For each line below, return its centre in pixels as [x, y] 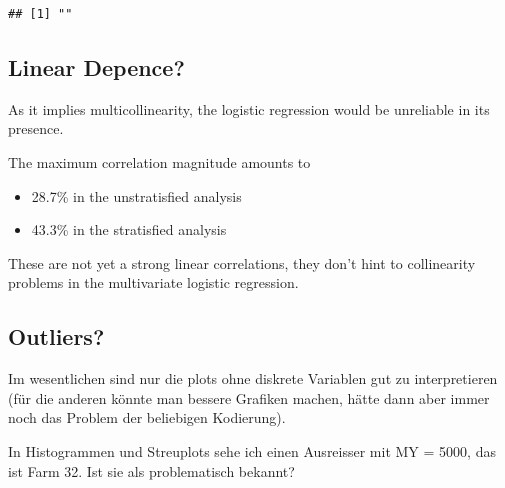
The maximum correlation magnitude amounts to [159, 161]
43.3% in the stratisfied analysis [129, 229]
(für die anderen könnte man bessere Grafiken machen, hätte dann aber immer [249, 397]
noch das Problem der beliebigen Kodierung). [147, 417]
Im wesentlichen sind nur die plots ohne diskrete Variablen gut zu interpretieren [253, 378]
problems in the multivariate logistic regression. [153, 282]
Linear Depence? [96, 66]
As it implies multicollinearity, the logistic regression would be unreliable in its [249, 108]
